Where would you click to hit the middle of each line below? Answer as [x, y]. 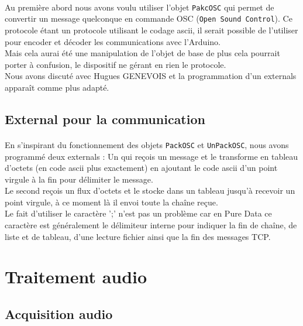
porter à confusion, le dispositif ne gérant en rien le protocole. [116, 64]
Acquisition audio [59, 314]
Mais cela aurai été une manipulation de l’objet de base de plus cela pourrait [142, 53]
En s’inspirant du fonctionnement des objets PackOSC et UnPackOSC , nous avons [147, 144]
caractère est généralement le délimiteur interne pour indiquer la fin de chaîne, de [151, 225]
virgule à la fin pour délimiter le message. [79, 179]
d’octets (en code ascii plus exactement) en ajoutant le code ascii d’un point [141, 168]
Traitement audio [76, 277]
